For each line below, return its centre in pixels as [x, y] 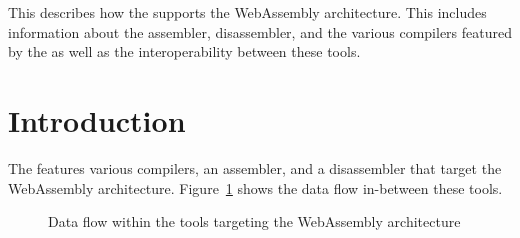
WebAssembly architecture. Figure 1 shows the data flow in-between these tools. [255, 187]
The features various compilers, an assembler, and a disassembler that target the [255, 167]
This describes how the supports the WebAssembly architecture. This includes [247, 12]
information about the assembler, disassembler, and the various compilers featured [260, 31]
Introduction [97, 119]
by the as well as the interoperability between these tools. [184, 51]
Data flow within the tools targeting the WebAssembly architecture [254, 221]
